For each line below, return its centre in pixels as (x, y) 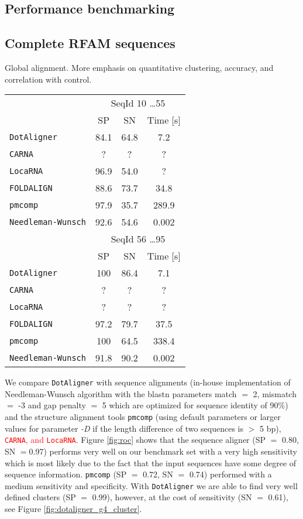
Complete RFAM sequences (90, 43)
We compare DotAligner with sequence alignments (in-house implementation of (148, 382)
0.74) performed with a (230, 474)
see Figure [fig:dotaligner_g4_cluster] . (73, 509)
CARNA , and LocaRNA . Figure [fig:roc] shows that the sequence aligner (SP (135, 440)
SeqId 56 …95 (138, 239)
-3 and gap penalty (52, 405)
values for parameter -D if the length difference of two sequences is (124, 428)
